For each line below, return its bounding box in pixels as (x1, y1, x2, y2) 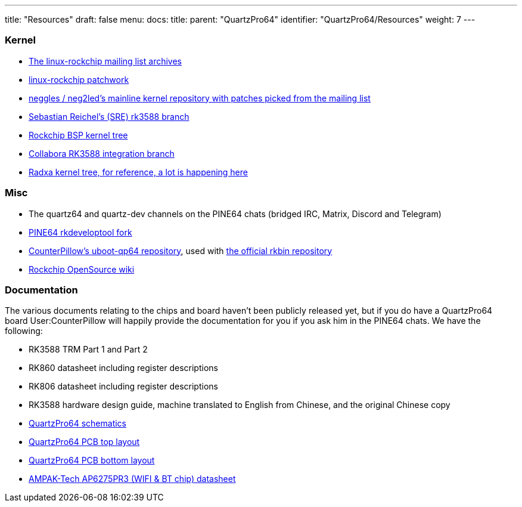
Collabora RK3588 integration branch (29, 148, 175, 159)
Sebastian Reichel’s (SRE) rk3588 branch (29, 111, 189, 122)
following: (5, 326, 43, 336)
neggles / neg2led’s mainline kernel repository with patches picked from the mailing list (29, 92, 371, 103)
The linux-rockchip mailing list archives (29, 55, 182, 66)
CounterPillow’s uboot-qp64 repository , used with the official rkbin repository (29, 245, 333, 256)
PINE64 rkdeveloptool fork (29, 227, 132, 237)
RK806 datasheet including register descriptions (29, 381, 218, 392)
